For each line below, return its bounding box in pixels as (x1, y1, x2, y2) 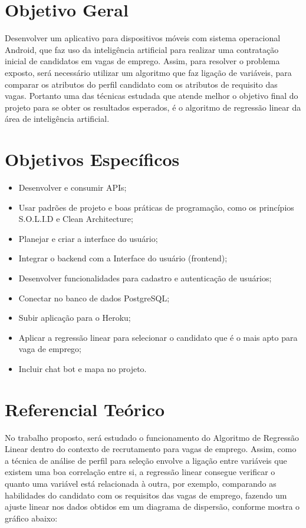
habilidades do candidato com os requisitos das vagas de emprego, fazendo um (5, 489, 287, 501)
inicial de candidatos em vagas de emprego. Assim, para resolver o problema (5, 55, 280, 67)
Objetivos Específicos (5, 147, 180, 171)
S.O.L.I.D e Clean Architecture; (18, 212, 133, 225)
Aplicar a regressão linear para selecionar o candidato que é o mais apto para (18, 331, 298, 343)
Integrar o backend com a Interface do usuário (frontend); (18, 252, 228, 264)
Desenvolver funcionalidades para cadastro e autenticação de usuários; (18, 271, 272, 284)
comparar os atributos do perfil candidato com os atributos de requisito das (5, 78, 278, 90)
